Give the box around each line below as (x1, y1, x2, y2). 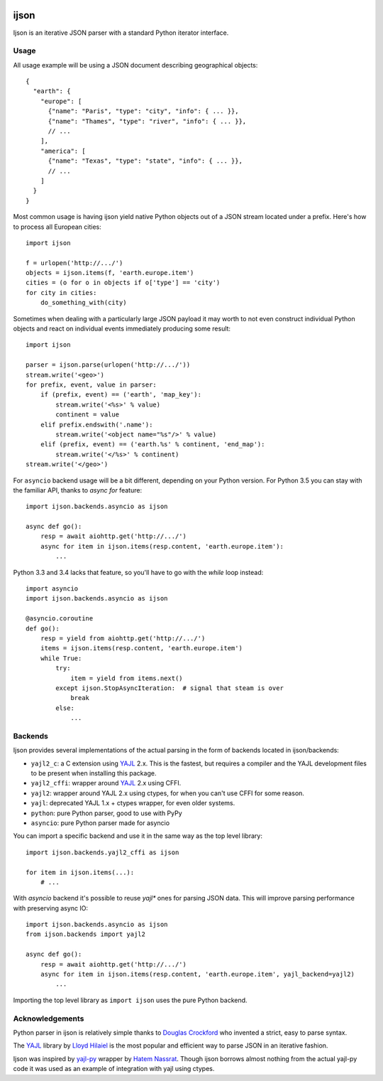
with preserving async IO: (13, 903, 89, 913)
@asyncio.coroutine (26, 615, 94, 623)
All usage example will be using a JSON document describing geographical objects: (13, 60, 258, 69)
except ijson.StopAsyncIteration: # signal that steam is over (55, 684, 284, 692)
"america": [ (40, 146, 86, 155)
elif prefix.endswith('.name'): (40, 420, 153, 429)
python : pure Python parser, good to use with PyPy (30, 809, 182, 817)
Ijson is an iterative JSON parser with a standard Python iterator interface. (13, 28, 229, 37)
